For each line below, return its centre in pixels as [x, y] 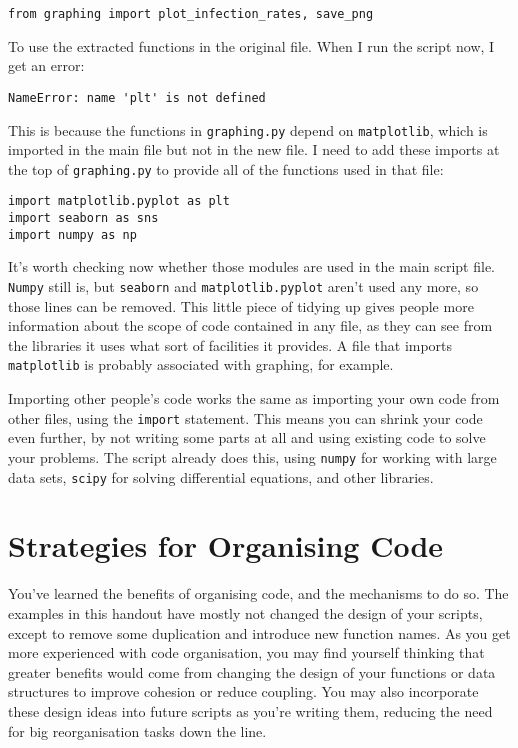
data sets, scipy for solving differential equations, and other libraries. [221, 476]
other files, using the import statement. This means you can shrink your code [245, 417]
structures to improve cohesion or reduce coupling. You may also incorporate [243, 691]
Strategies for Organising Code [226, 545]
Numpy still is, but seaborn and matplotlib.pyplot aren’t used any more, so [243, 285]
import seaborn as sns [83, 218]
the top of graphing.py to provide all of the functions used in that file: [226, 168]
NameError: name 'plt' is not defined [137, 97]
